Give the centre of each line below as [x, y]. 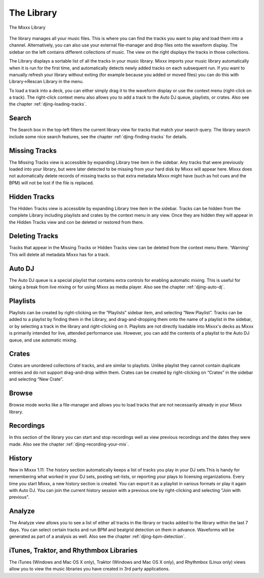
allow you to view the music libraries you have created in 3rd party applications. [89, 569]
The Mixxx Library [27, 27]
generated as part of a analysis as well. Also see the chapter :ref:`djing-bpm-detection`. [97, 536]
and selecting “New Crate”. [36, 379]
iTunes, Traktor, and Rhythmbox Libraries [73, 550]
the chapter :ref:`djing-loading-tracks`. [48, 104]
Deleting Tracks [34, 236]
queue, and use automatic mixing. [43, 340]
